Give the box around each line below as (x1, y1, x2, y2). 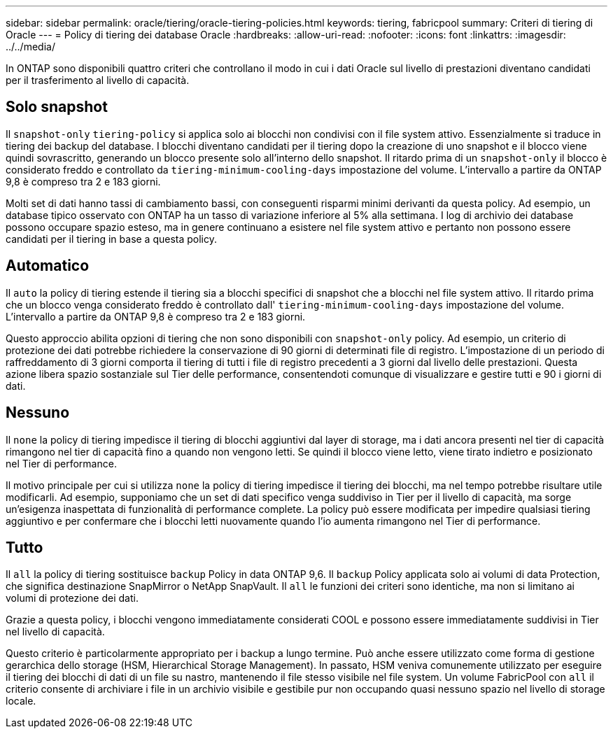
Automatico (6, 257, 90, 275)
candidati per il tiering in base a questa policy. (6, 232, 218, 245)
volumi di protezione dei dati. (6, 592, 139, 605)
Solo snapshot (6, 98, 108, 116)
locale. (6, 695, 36, 707)
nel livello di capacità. (6, 626, 105, 638)
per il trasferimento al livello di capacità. (6, 74, 190, 86)
